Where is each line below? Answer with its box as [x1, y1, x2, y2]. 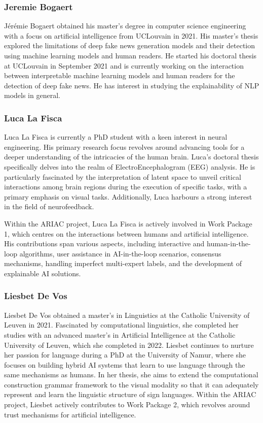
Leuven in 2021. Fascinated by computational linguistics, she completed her [4, 319, 239, 330]
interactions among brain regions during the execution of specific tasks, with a [4, 181, 247, 192]
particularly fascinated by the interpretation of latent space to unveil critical [4, 171, 241, 182]
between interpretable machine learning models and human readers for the [4, 70, 235, 81]
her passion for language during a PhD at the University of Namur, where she [4, 349, 246, 360]
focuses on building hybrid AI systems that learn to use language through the [4, 359, 245, 370]
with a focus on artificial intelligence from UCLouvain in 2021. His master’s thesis [4, 30, 258, 41]
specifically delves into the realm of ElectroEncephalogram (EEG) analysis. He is [4, 161, 255, 172]
